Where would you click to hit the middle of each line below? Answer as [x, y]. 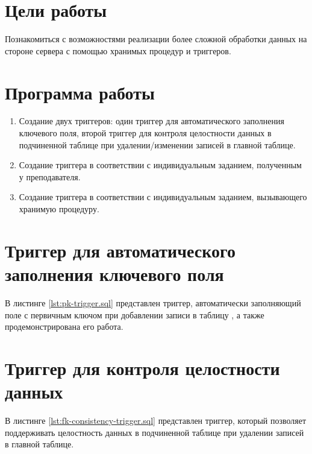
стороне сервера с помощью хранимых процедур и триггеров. [118, 50]
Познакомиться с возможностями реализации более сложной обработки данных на [156, 39]
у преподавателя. [50, 176]
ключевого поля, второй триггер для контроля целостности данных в [145, 133]
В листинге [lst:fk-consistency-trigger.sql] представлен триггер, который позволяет [156, 420]
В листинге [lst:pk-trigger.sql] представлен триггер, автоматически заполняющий [153, 302]
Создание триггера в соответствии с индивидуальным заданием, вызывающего [163, 197]
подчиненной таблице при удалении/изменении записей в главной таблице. [157, 144]
